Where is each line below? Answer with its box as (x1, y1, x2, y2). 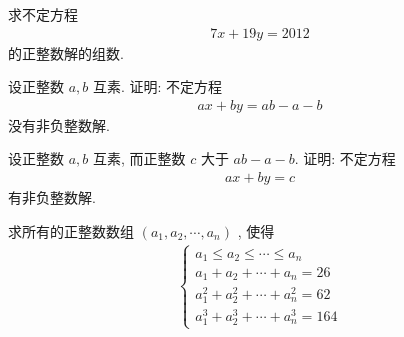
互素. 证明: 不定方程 (92, 76, 223, 97)
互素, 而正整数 (92, 148, 186, 169)
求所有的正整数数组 (8, 220, 134, 241)
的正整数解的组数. (8, 42, 124, 63)
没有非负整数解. (8, 114, 110, 135)
